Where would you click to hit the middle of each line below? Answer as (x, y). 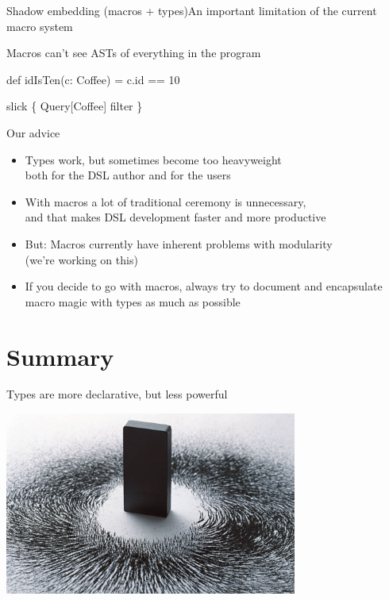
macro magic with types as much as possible (133, 301)
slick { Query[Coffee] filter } (75, 106)
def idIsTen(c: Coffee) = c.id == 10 (93, 79)
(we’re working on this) (81, 259)
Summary (60, 356)
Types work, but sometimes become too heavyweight (153, 159)
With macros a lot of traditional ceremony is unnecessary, (166, 201)
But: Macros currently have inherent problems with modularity (179, 243)
